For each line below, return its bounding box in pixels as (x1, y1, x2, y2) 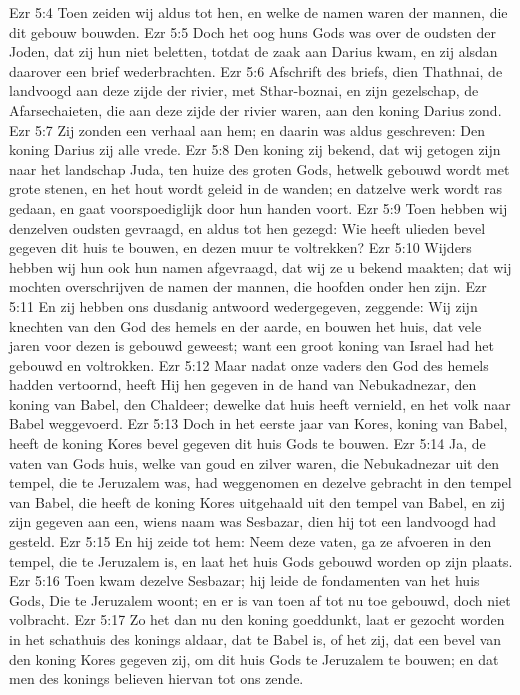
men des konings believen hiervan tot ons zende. (9, 668, 304, 689)
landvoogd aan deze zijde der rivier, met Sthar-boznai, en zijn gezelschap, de (9, 80, 479, 101)
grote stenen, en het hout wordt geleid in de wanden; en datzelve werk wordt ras (9, 178, 503, 199)
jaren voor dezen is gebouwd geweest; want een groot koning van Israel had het (9, 335, 494, 356)
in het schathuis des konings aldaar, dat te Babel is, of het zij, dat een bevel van (9, 629, 502, 649)
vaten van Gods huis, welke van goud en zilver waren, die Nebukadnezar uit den (9, 452, 499, 473)
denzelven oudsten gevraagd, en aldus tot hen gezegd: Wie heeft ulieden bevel (9, 217, 486, 238)
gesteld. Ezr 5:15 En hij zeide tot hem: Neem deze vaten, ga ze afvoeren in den (9, 531, 492, 552)
